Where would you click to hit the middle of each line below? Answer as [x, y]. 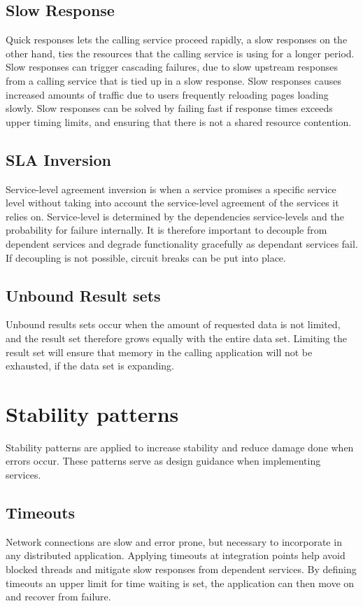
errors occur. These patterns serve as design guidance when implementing [163, 461]
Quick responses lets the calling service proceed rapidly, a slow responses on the [177, 40]
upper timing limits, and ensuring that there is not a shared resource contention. [179, 121]
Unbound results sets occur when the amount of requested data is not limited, [173, 324]
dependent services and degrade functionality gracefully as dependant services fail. [182, 243]
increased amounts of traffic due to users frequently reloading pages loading [167, 94]
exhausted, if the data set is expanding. [90, 366]
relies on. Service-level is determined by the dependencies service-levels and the [175, 216]
